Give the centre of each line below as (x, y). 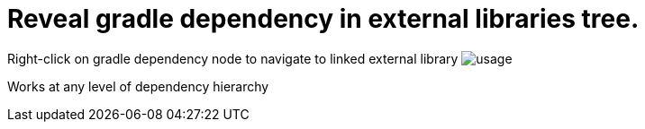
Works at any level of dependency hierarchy (138, 86)
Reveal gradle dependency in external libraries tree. (323, 19)
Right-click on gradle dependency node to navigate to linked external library (233, 58)
